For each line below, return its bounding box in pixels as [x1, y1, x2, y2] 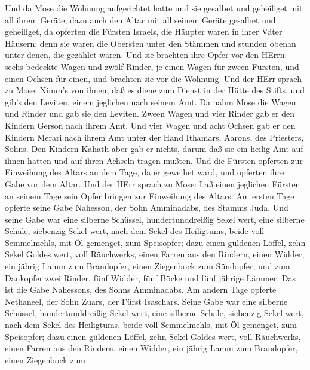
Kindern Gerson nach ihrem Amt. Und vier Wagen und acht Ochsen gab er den [5, 119, 296, 131]
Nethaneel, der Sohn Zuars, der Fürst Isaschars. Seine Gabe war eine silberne [5, 295, 288, 307]
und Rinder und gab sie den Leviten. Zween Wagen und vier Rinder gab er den [5, 107, 295, 120]
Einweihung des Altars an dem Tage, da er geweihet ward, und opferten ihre [5, 166, 284, 178]
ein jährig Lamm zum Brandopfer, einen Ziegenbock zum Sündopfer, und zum [5, 260, 290, 272]
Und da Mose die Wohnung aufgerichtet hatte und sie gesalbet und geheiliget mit [5, 2, 303, 14]
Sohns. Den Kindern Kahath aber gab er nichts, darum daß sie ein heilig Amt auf [5, 142, 303, 155]
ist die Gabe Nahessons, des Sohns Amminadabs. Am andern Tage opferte [5, 283, 277, 296]
